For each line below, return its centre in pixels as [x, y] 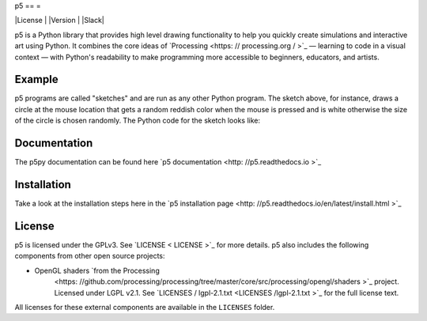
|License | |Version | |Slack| [59, 21]
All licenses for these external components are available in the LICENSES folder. [145, 307]
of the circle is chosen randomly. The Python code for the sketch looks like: [138, 121]
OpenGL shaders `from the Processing [97, 270]
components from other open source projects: [90, 256]
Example [36, 79]
